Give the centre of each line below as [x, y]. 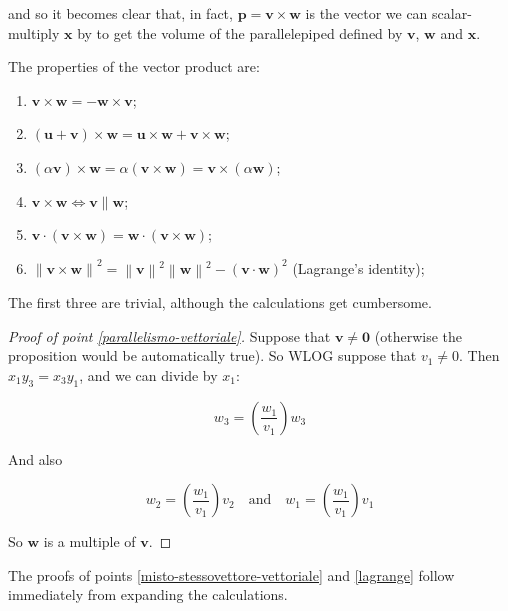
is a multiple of [89, 541]
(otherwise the [418, 335]
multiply [34, 32]
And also [35, 458]
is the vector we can [366, 13]
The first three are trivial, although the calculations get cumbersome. [220, 302]
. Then [479, 355]
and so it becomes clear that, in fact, [120, 13]
